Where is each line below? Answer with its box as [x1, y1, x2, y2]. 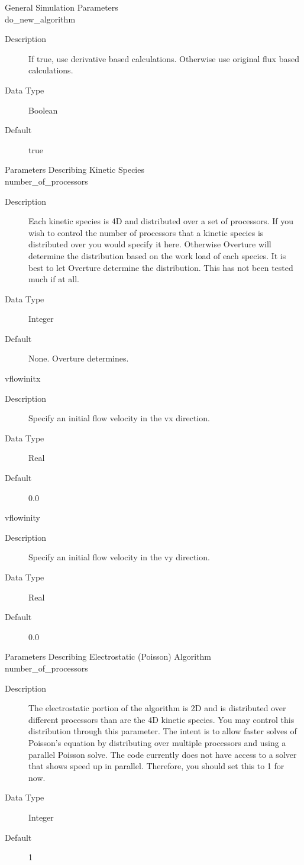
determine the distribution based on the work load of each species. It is [28, 249, 286, 262]
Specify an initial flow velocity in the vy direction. [28, 551, 210, 563]
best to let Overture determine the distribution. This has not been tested [28, 261, 293, 273]
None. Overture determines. [28, 352, 129, 364]
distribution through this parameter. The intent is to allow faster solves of [28, 725, 297, 737]
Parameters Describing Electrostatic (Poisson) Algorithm [5, 650, 212, 663]
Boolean [28, 104, 58, 116]
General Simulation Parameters [5, 1, 118, 13]
